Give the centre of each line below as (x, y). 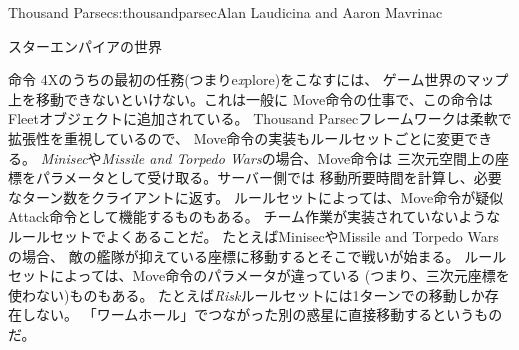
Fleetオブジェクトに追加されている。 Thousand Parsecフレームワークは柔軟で (260, 118)
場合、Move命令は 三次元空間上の (385, 157)
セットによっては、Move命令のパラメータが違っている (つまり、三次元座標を (259, 275)
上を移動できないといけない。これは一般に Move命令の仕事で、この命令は (250, 98)
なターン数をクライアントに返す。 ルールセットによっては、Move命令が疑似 (256, 196)
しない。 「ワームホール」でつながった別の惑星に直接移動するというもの (262, 314)
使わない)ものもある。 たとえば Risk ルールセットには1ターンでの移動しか (246, 294)
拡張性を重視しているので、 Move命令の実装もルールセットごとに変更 (236, 137)
